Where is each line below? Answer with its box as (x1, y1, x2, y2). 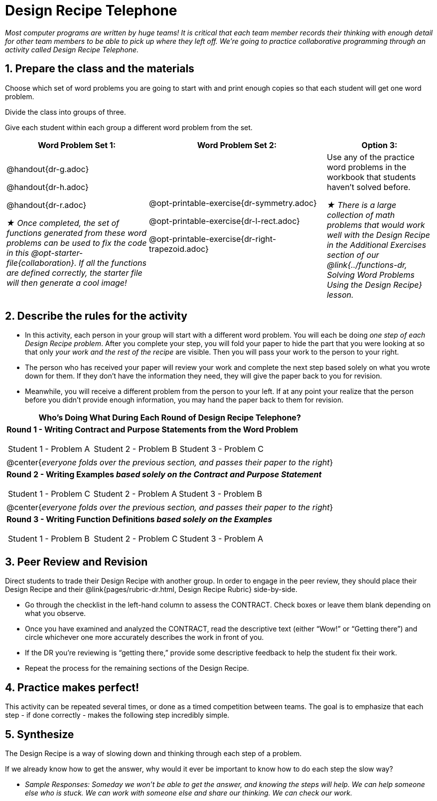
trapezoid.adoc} (148, 243, 209, 254)
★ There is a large (326, 200, 397, 210)
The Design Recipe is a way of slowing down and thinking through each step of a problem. (5, 749, 302, 758)
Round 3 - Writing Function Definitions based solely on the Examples (6, 514, 273, 525)
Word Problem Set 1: (37, 140, 116, 150)
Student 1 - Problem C (8, 489, 90, 499)
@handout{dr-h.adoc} (6, 182, 89, 192)
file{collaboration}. (6, 257, 77, 268)
